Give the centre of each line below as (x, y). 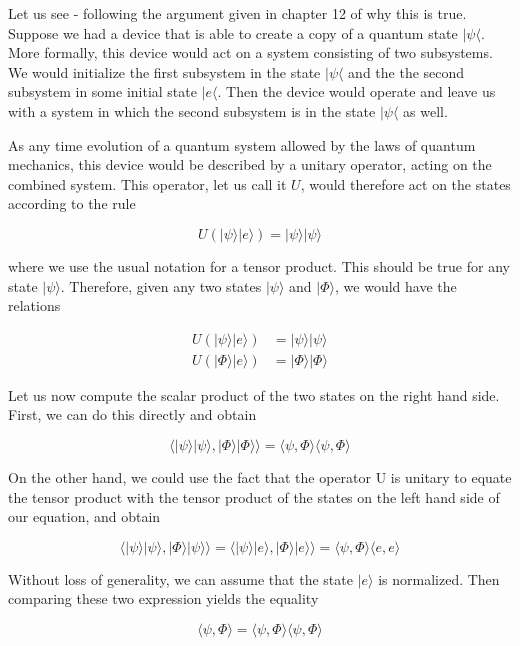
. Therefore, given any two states (161, 285)
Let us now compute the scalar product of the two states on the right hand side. (254, 394)
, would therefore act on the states (405, 183)
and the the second (406, 71)
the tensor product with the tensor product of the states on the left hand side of (254, 496)
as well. (425, 110)
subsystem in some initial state (102, 91)
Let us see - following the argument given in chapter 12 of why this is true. (237, 13)
